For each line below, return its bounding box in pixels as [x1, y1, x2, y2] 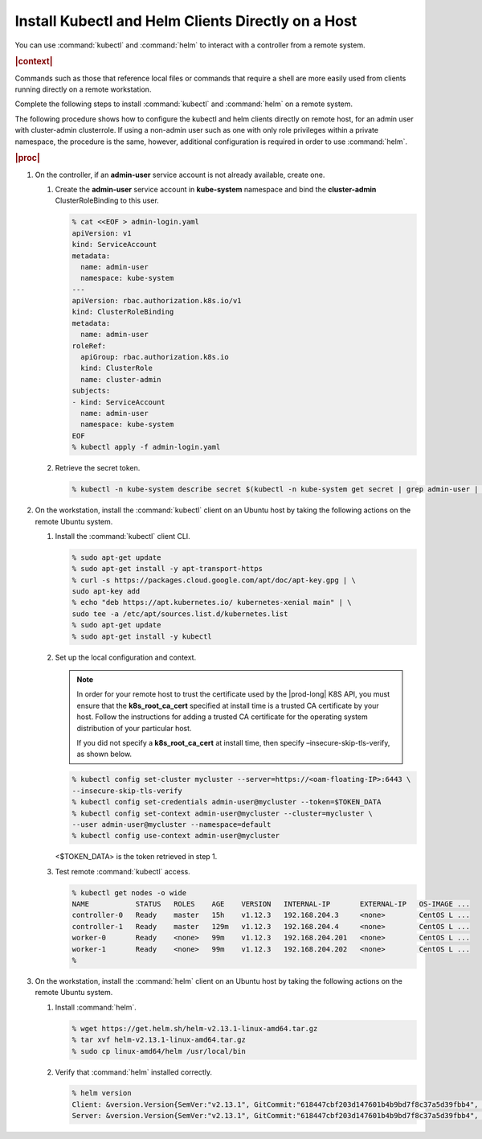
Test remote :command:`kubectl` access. [55, 866, 190, 876]
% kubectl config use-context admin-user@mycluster [71, 831, 280, 841]
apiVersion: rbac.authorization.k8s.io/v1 [71, 296, 242, 306]
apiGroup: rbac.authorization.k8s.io [80, 352, 229, 362]
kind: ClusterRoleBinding [71, 307, 174, 317]
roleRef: [71, 341, 107, 350]
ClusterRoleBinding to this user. [55, 195, 160, 205]
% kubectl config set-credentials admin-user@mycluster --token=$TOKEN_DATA [71, 797, 382, 807]
